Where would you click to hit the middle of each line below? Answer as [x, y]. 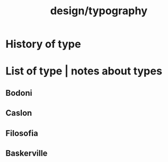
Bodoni [19, 93]
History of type [43, 44]
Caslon [19, 113]
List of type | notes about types [84, 71]
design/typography [99, 11]
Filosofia [22, 133]
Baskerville [27, 153]
